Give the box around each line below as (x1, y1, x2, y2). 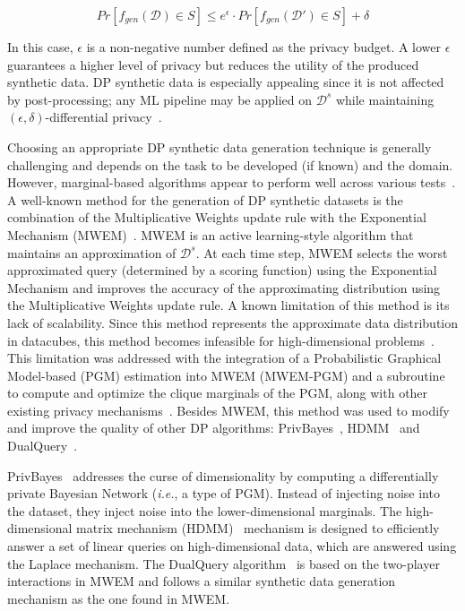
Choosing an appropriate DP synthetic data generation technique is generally (7, 137, 432, 156)
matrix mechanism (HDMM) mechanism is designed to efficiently (76, 519, 440, 538)
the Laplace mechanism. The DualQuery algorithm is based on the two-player (7, 554, 440, 572)
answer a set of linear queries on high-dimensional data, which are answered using (7, 537, 457, 555)
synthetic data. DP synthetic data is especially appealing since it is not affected (7, 73, 444, 91)
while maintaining (335, 90, 435, 108)
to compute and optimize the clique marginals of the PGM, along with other (7, 383, 428, 402)
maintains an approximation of (7, 243, 177, 262)
